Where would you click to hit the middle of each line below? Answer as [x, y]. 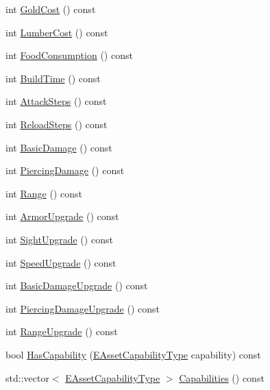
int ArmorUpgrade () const [62, 216]
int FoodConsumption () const [69, 55]
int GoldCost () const [51, 9]
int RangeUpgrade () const [62, 331]
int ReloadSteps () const [57, 124]
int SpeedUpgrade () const [61, 262]
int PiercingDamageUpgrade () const [83, 308]
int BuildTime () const [53, 78]
